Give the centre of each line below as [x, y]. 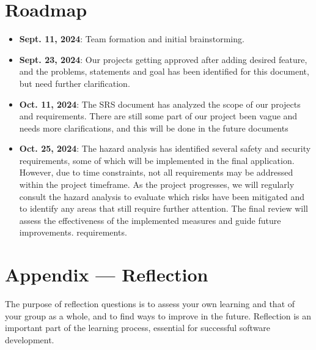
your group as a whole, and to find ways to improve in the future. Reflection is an [158, 315]
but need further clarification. [75, 83]
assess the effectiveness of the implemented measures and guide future [150, 220]
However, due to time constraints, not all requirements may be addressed [156, 172]
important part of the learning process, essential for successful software [138, 328]
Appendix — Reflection [107, 274]
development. [30, 339]
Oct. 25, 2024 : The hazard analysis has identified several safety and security [165, 148]
